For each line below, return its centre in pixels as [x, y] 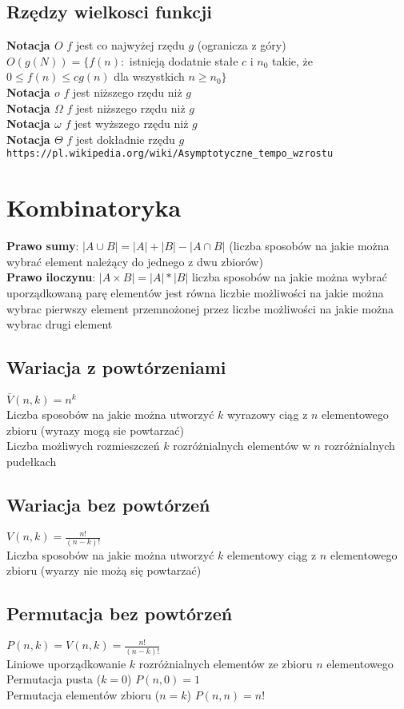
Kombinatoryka [94, 207]
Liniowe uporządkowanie [66, 663]
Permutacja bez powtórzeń [120, 613]
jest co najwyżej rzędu [130, 45]
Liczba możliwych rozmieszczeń [83, 446]
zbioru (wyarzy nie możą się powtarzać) [104, 570]
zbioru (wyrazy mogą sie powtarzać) [95, 430]
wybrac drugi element [60, 324]
